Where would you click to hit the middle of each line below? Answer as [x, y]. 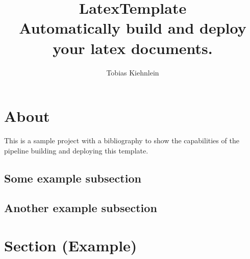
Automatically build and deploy [133, 28]
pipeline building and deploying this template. [76, 150]
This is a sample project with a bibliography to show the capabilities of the [122, 140]
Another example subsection [81, 208]
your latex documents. [133, 48]
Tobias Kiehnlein [133, 72]
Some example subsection [73, 178]
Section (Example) [71, 245]
